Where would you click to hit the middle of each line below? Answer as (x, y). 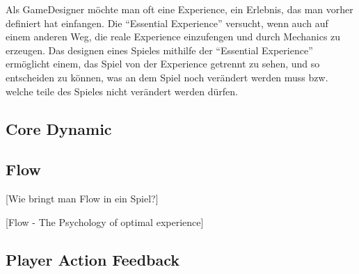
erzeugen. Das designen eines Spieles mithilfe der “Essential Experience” (159, 50)
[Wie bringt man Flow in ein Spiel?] (82, 199)
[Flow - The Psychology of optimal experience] (105, 221)
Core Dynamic (59, 128)
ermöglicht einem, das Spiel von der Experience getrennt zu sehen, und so (163, 64)
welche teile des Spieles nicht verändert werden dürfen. (122, 91)
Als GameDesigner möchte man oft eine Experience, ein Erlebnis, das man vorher (179, 9)
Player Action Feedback (93, 259)
